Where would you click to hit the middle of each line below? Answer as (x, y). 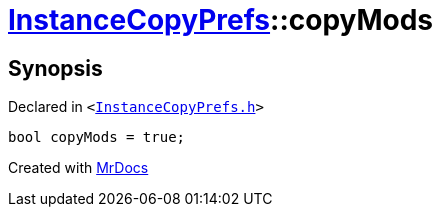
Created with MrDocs (78, 168)
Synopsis (55, 68)
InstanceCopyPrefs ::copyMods (221, 20)
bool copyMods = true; (97, 137)
